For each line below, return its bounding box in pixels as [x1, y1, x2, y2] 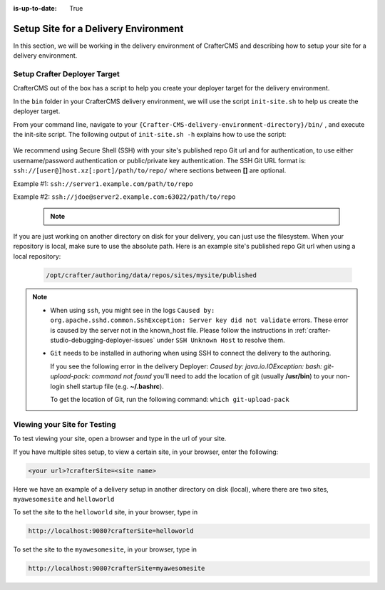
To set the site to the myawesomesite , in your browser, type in [13, 545, 197, 554]
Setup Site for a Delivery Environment [13, 22, 184, 35]
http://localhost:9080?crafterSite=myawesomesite [28, 564, 205, 573]
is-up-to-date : [13, 4, 57, 12]
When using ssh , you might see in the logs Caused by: [50, 306, 215, 314]
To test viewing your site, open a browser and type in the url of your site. [13, 435, 227, 443]
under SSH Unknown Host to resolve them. [156, 336, 285, 345]
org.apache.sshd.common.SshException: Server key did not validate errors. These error [50, 316, 349, 324]
